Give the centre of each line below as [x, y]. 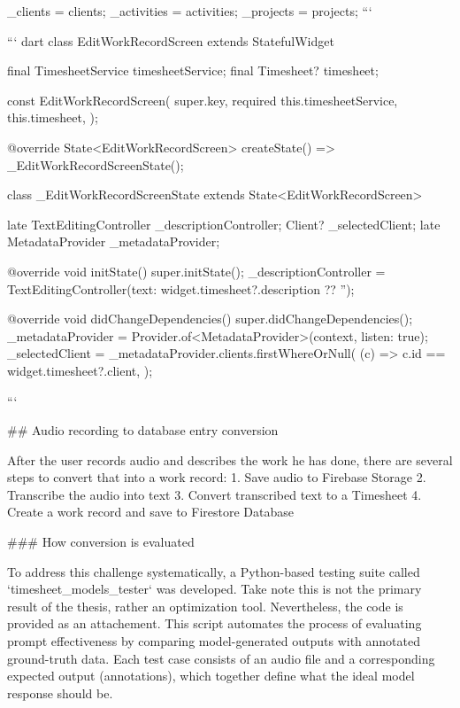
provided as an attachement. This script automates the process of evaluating [215, 623]
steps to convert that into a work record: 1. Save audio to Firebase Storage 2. [217, 477]
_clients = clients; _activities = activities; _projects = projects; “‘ [190, 11]
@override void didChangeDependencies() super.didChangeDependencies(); [210, 319]
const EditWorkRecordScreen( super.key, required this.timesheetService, [203, 100]
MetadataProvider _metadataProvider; [114, 241]
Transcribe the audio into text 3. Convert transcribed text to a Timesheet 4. [215, 494]
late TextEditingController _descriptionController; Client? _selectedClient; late [224, 224]
